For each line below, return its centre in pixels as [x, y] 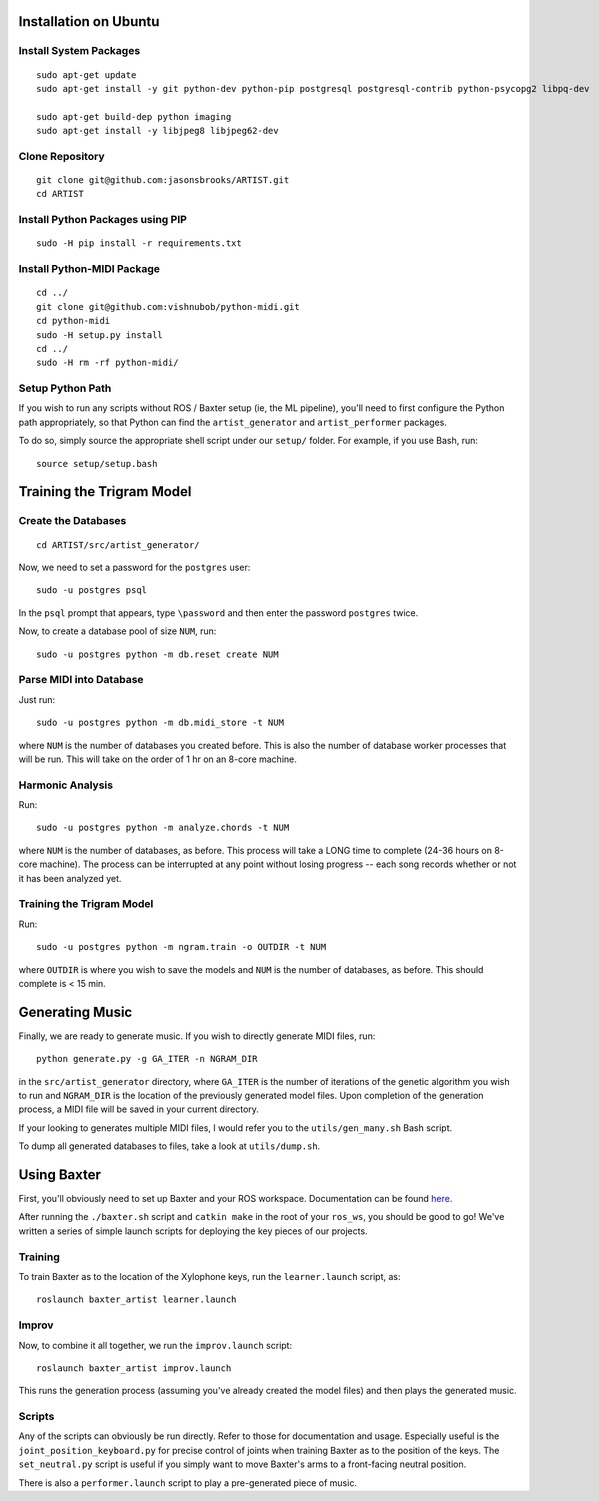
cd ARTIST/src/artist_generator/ [118, 544]
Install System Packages [79, 51]
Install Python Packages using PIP [102, 220]
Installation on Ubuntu [89, 21]
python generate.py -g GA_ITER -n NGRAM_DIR [147, 1059]
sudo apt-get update [86, 74]
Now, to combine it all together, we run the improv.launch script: [155, 1345]
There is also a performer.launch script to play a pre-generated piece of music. [187, 1482]
